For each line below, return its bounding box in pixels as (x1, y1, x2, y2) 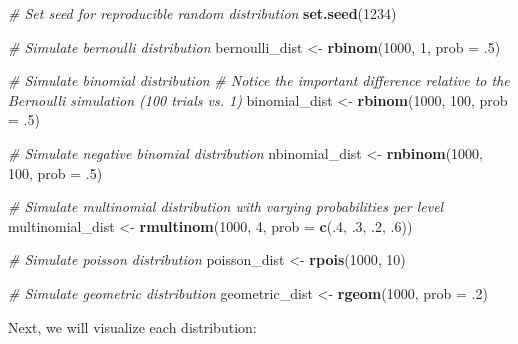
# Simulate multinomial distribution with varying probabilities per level (8, 196, 444, 217)
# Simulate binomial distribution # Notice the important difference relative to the (8, 70, 510, 91)
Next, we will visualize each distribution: (8, 316, 257, 337)
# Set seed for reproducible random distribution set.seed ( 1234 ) (8, 3, 397, 23)
